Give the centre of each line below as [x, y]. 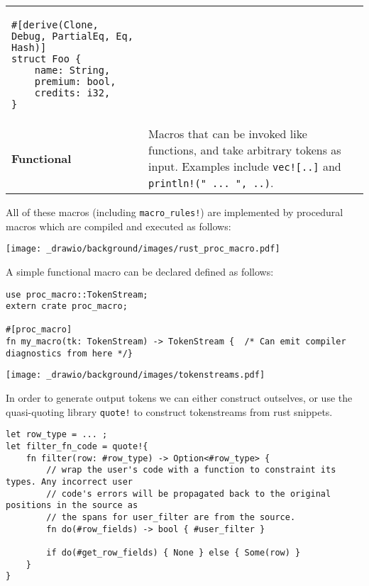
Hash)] [29, 47]
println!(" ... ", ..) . [211, 182]
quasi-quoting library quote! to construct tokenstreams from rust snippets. [169, 411]
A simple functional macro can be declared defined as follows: [140, 271]
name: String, [72, 70]
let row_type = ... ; [57, 435]
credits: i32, [72, 93]
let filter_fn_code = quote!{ [77, 446]
